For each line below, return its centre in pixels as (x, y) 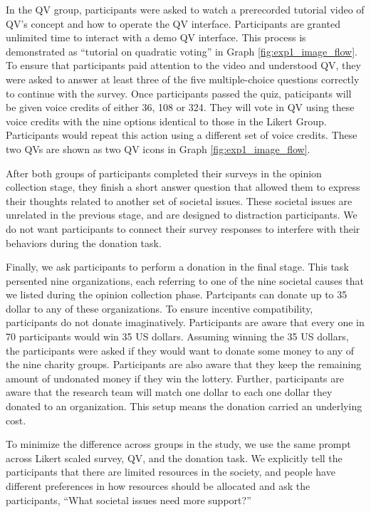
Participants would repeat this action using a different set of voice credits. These (182, 135)
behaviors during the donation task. (84, 242)
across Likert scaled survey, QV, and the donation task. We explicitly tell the (174, 458)
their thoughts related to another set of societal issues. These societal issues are (179, 200)
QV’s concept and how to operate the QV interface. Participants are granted (173, 23)
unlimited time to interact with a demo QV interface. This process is (156, 37)
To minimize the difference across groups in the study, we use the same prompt (178, 444)
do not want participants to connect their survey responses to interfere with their (183, 228)
